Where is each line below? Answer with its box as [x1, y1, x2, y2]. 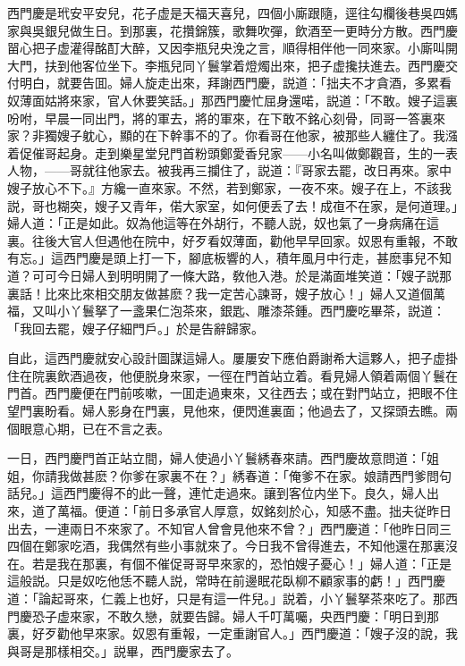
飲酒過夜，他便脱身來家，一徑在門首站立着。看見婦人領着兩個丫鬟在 [56, 366, 458, 384]
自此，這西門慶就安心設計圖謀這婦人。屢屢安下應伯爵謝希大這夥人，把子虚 [7, 349, 445, 367]
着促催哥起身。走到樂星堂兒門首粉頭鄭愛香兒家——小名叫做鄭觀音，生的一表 [7, 143, 458, 162]
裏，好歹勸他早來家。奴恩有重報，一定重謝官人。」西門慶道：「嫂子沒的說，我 [7, 624, 458, 643]
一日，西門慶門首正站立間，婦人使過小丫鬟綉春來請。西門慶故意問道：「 [7, 449, 427, 468]
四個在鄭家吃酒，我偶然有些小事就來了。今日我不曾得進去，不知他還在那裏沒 [7, 536, 458, 555]
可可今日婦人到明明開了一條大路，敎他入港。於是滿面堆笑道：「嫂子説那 [31, 266, 452, 284]
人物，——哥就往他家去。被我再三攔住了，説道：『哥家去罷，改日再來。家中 [7, 161, 452, 180]
